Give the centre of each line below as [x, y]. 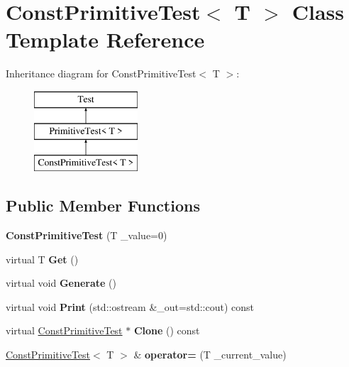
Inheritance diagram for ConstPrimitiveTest [101, 73]
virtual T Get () [42, 259]
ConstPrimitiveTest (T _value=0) [87, 235]
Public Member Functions [103, 206]
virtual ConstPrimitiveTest [64, 330]
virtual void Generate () [61, 283]
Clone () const [167, 330]
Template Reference [105, 39]
